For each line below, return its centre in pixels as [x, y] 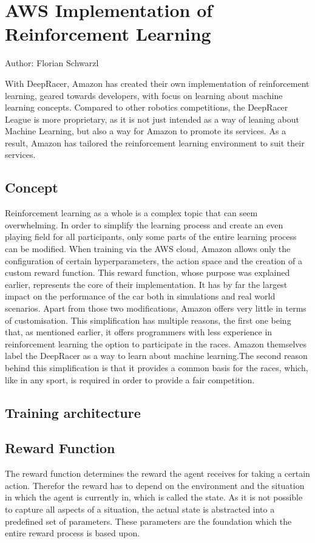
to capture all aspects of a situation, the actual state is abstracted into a [140, 509]
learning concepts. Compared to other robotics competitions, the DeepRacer [147, 107]
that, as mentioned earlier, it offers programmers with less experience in [139, 332]
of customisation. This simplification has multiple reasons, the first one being [148, 320]
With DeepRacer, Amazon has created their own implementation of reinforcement [157, 83]
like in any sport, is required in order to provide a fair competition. [130, 379]
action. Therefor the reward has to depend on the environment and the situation [155, 485]
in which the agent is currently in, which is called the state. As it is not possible [154, 497]
